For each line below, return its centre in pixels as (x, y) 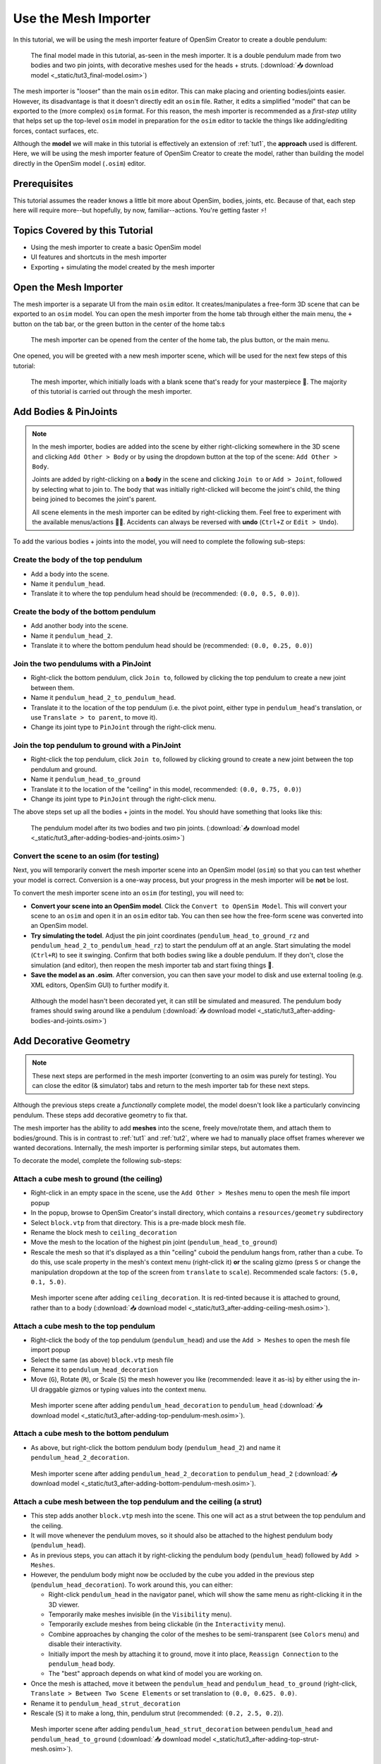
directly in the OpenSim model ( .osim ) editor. (79, 163)
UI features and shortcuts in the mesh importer (99, 257)
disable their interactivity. (85, 1644)
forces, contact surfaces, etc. (56, 131)
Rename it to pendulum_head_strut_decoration (106, 1703)
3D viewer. (64, 1605)
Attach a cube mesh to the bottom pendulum (91, 1434)
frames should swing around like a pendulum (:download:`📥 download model (143, 1011)
